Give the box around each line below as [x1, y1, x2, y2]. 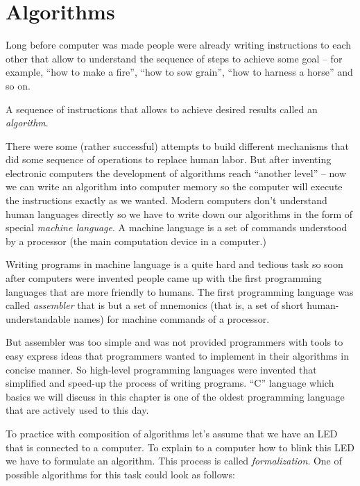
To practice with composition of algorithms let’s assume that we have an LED [6, 426, 338, 440]
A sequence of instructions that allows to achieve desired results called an [6, 101, 318, 116]
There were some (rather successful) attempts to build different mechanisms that [6, 138, 349, 153]
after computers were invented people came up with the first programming [6, 271, 322, 285]
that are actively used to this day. [6, 403, 149, 417]
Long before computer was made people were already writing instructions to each [6, 37, 352, 52]
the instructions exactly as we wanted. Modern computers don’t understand [6, 193, 327, 208]
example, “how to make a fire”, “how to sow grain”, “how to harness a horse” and [6, 65, 353, 79]
